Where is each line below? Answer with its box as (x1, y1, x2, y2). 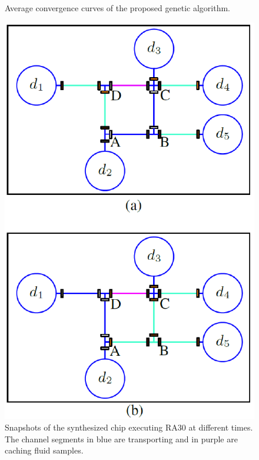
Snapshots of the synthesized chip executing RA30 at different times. (5, 421, 253, 433)
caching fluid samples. (5, 444, 84, 456)
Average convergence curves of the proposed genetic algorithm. (5, 2, 230, 14)
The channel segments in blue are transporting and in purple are (5, 432, 238, 445)
